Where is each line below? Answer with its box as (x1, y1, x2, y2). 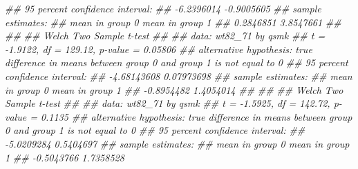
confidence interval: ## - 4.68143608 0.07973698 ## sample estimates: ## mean (5, 68, 352, 83)
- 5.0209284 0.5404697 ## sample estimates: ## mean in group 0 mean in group (5, 136, 350, 150)
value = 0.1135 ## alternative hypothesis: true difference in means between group (5, 109, 352, 123)
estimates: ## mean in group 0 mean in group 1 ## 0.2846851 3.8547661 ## (5, 14, 341, 29)
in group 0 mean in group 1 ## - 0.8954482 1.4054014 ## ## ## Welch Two (5, 82, 343, 97)
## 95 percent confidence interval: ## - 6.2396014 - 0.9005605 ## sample (5, 1, 321, 15)
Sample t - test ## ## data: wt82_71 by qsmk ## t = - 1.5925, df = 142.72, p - (5, 96, 342, 110)
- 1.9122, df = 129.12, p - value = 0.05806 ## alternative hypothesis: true (5, 41, 312, 56)
